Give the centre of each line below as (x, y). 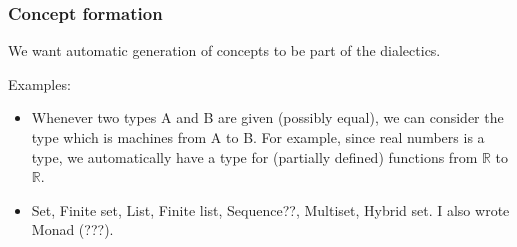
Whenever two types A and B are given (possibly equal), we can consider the (267, 117)
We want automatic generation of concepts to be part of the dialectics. (224, 50)
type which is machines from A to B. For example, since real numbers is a (258, 137)
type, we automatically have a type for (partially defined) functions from (254, 156)
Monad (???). (72, 229)
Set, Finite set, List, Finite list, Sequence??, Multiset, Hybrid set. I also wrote (270, 209)
